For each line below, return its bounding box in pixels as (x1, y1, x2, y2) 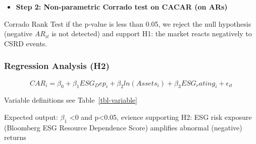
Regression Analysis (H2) (4, 59, 110, 72)
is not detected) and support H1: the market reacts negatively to (52, 28, 252, 39)
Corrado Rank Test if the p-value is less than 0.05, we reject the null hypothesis (4, 18, 251, 29)
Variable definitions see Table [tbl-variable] (4, 95, 137, 105)
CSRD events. (4, 38, 47, 48)
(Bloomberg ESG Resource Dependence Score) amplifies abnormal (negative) (4, 122, 242, 132)
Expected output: (4, 111, 58, 122)
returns (4, 132, 26, 142)
